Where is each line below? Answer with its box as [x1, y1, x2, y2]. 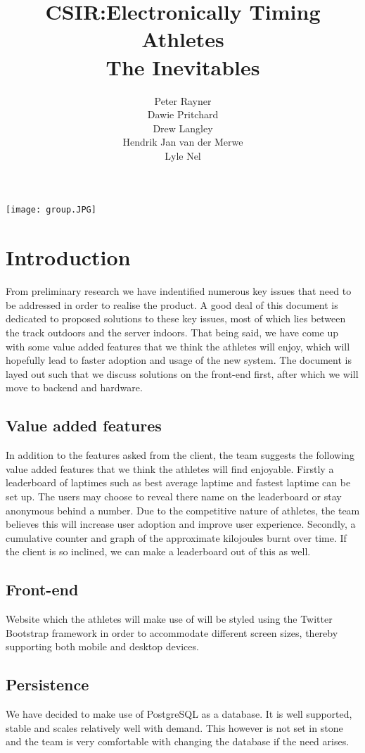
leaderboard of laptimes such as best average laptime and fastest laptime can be [6, 475, 351, 490]
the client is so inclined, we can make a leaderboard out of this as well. [6, 544, 311, 559]
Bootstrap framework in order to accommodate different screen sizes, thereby [6, 625, 338, 640]
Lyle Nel [165, 148, 201, 163]
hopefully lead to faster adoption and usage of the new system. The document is [6, 353, 352, 367]
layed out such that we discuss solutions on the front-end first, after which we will [6, 366, 359, 381]
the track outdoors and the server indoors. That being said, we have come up [6, 325, 338, 340]
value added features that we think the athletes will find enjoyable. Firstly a [6, 461, 334, 476]
